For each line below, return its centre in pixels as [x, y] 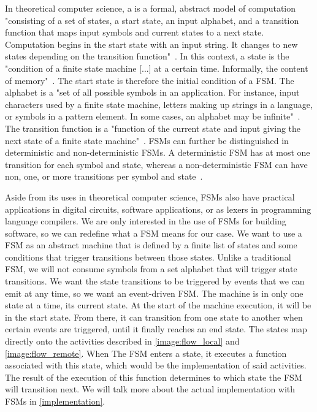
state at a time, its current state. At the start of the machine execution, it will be [158, 305]
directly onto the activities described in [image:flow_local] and [122, 341]
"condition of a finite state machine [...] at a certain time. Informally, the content [157, 68]
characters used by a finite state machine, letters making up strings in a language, [159, 104]
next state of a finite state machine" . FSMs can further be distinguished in [147, 140]
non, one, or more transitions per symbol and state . [104, 176]
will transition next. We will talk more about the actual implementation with [150, 389]
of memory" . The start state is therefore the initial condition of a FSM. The [150, 80]
